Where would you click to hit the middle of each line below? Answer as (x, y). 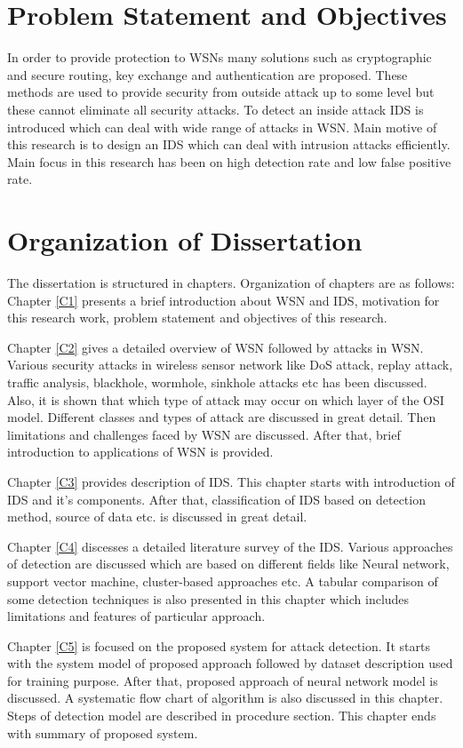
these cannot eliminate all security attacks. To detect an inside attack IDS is (216, 109)
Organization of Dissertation (185, 240)
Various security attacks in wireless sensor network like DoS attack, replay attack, (230, 365)
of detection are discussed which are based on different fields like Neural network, (228, 564)
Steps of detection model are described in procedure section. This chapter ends (222, 716)
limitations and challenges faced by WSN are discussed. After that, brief (204, 434)
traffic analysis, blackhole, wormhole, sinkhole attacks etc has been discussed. (217, 382)
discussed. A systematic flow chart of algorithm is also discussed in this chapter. (225, 698)
